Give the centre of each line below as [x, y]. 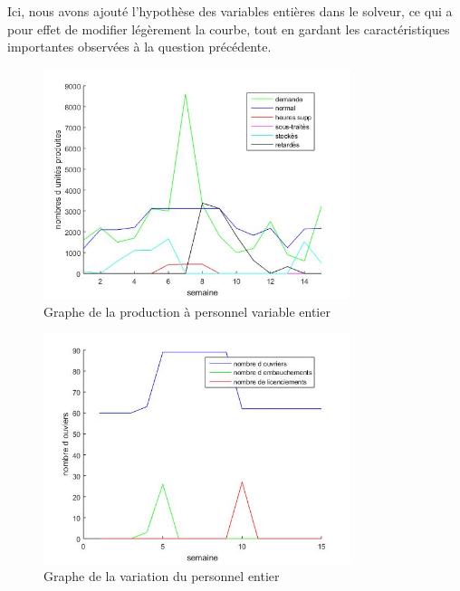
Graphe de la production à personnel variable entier [187, 311]
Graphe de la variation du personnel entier [162, 576]
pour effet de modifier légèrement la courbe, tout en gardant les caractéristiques [229, 29]
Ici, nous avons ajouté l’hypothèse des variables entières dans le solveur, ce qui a [230, 11]
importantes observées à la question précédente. [139, 47]
